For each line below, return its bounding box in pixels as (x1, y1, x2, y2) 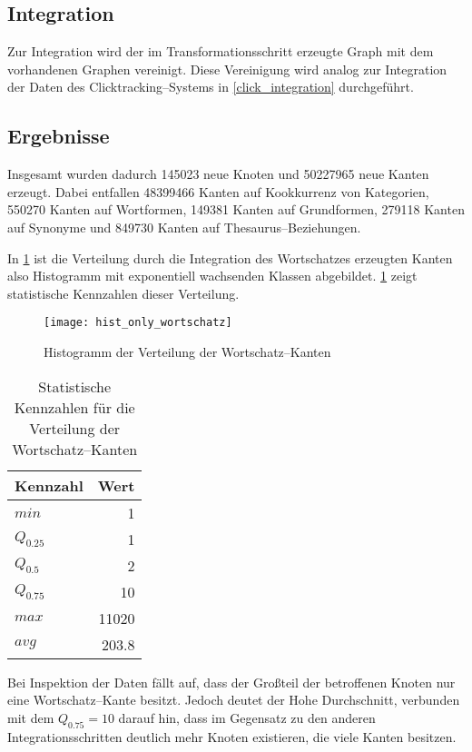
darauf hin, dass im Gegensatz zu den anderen (118, 707, 376, 727)
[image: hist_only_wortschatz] (44, 316, 232, 330)
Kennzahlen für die (14, 396, 135, 418)
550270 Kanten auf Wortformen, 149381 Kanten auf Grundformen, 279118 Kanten (7, 200, 465, 219)
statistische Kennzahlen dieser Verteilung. (7, 283, 240, 302)
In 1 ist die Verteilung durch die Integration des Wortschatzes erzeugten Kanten (7, 248, 453, 267)
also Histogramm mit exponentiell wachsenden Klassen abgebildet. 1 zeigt (7, 266, 418, 285)
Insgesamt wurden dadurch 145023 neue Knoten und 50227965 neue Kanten (7, 164, 429, 183)
